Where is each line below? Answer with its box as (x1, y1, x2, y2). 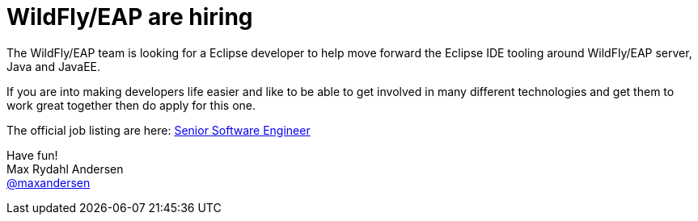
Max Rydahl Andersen (6, 161, 124, 176)
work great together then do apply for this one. (6, 98, 256, 112)
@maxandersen (6, 175, 91, 190)
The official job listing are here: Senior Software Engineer (6, 123, 311, 137)
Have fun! (6, 148, 58, 162)
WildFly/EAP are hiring (6, 3, 253, 31)
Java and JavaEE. (6, 59, 101, 73)
